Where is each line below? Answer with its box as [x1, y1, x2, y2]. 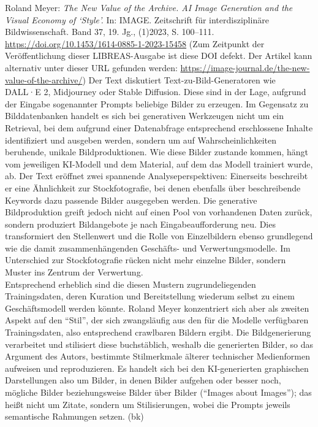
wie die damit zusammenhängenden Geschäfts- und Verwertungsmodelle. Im [5, 241, 290, 254]
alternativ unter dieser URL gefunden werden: [5, 61, 178, 74]
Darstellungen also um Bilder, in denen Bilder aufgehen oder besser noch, [5, 374, 281, 387]
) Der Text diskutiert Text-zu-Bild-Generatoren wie [82, 73, 276, 86]
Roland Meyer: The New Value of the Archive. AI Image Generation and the [5, 1, 293, 13]
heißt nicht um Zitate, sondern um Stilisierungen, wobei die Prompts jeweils [5, 398, 290, 410]
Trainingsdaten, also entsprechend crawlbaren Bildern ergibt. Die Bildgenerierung [5, 326, 311, 339]
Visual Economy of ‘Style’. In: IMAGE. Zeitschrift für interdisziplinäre [5, 13, 269, 26]
